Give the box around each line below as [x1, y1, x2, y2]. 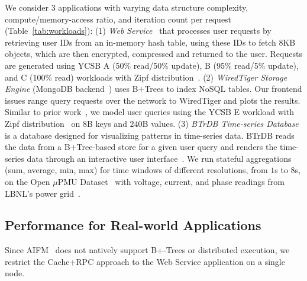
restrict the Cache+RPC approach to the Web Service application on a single [5, 255, 285, 267]
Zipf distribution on [5, 117, 80, 129]
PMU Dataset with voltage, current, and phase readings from [57, 175, 285, 187]
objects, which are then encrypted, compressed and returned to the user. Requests [5, 47, 302, 60]
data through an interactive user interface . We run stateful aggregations [27, 152, 292, 164]
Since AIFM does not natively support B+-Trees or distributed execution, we [5, 244, 290, 256]
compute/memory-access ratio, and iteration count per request [5, 12, 232, 25]
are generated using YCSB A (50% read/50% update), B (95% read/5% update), [5, 59, 299, 71]
